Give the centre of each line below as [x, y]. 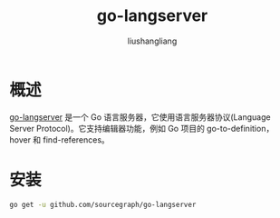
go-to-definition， [241, 128]
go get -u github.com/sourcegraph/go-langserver [103, 204]
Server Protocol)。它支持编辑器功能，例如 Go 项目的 [107, 128]
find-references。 [77, 139]
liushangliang [152, 41]
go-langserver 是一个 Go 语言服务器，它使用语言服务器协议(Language [140, 117]
